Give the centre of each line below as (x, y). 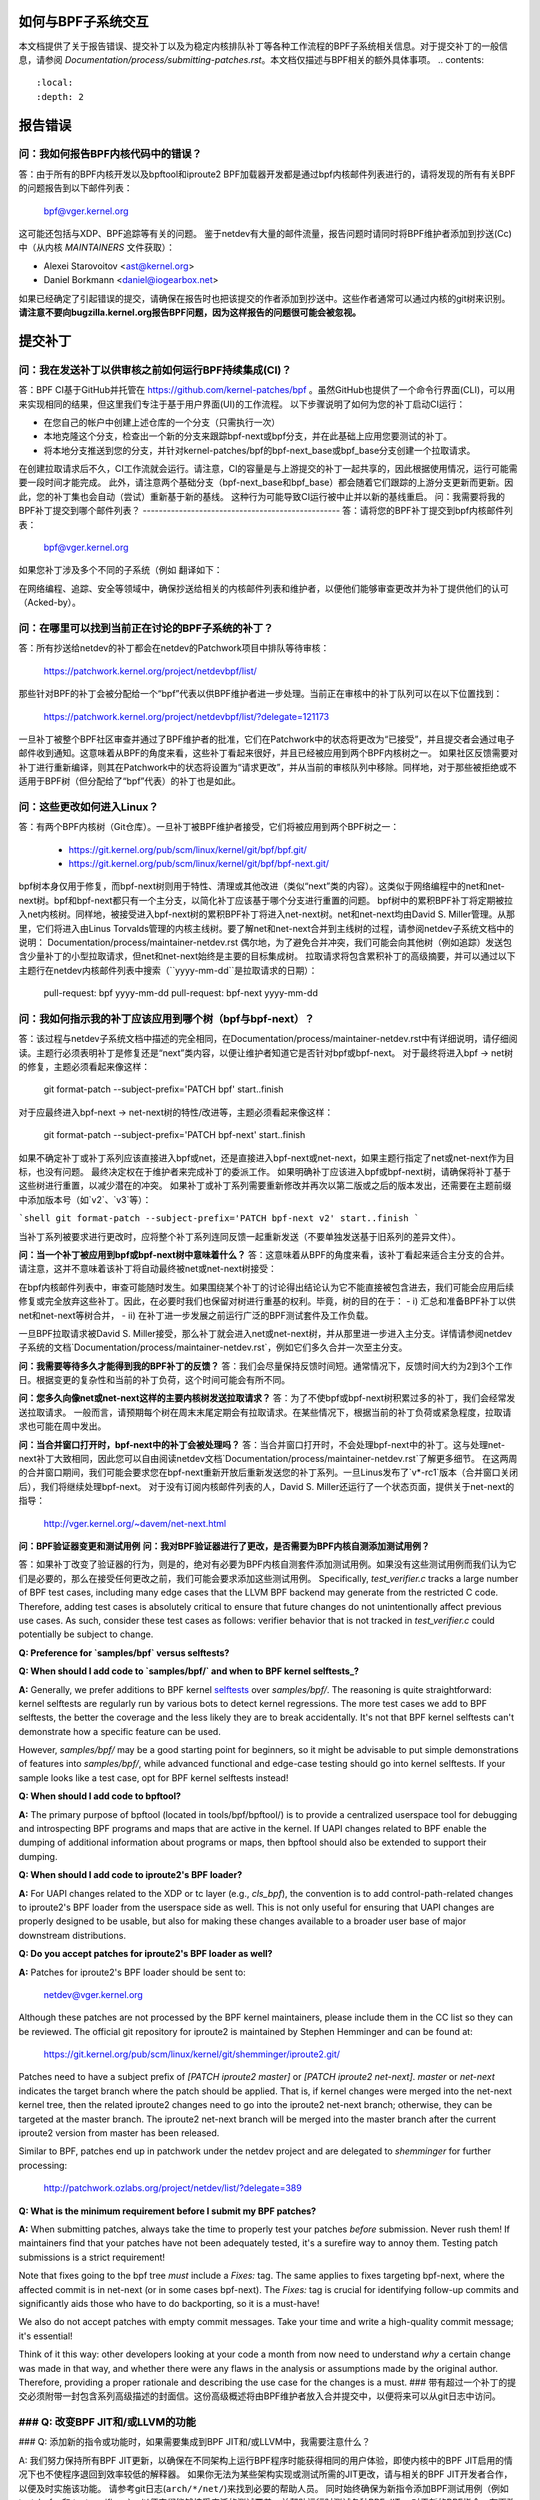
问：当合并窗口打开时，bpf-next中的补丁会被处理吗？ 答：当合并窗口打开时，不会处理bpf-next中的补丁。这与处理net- (261, 1444)
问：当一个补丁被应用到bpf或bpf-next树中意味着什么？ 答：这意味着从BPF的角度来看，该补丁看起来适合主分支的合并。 (264, 1254)
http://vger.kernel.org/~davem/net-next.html (135, 1523)
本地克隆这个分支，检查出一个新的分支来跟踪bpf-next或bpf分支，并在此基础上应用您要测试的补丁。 (248, 436)
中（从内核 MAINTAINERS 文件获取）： (96, 247)
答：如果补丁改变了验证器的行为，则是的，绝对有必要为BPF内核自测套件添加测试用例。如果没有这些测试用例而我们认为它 (267, 1564)
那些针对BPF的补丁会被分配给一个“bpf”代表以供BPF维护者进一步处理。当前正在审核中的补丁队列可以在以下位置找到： (260, 694)
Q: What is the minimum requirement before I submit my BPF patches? (167, 2211)
